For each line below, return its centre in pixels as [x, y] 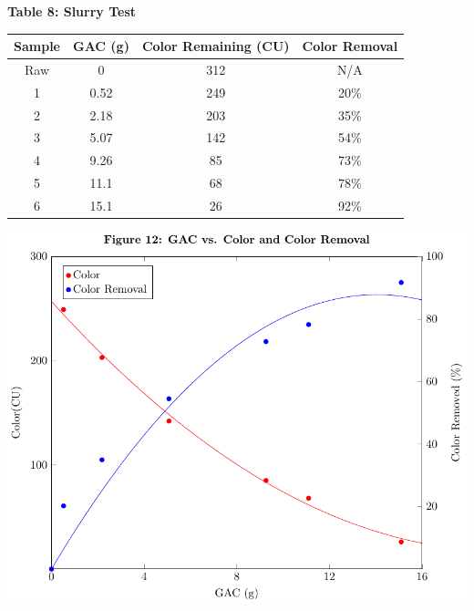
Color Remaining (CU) [216, 46]
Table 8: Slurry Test [72, 11]
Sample [37, 46]
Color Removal [350, 46]
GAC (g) [101, 46]
